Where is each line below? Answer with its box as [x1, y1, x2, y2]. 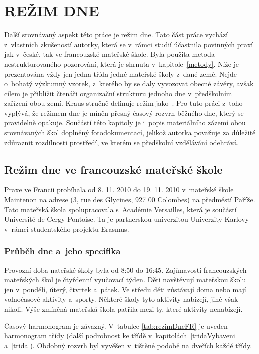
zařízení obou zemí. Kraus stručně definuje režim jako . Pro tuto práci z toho [4, 98, 243, 108]
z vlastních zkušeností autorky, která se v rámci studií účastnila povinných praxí [4, 39, 253, 49]
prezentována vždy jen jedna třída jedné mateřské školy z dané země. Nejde [4, 68, 237, 79]
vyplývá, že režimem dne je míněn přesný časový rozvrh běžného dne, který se [4, 107, 244, 118]
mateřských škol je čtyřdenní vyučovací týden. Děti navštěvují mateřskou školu [4, 274, 246, 285]
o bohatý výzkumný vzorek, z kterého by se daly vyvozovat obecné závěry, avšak [4, 78, 254, 89]
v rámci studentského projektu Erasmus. [4, 223, 129, 234]
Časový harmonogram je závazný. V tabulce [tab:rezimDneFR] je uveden [4, 320, 228, 331]
